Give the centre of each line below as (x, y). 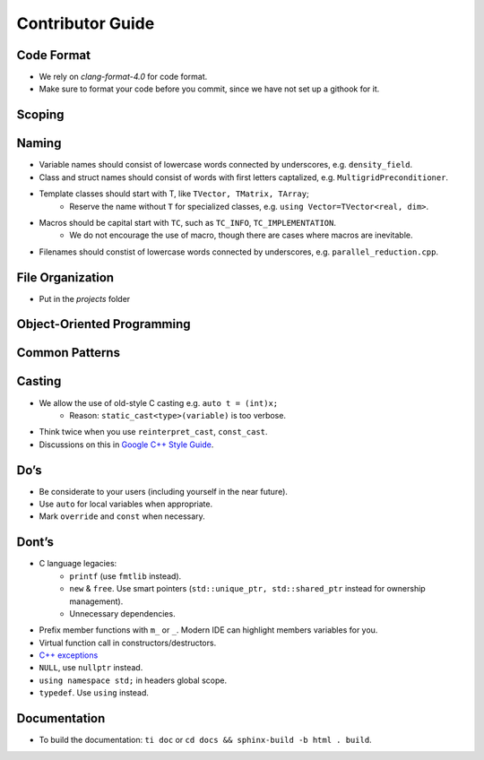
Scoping (40, 115)
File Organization (65, 277)
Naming (39, 143)
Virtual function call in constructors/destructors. (128, 643)
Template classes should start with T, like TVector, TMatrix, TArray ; (174, 194)
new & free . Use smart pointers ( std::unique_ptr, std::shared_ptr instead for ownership (247, 589)
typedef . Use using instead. (94, 693)
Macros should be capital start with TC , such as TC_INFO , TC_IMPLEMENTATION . (187, 222)
